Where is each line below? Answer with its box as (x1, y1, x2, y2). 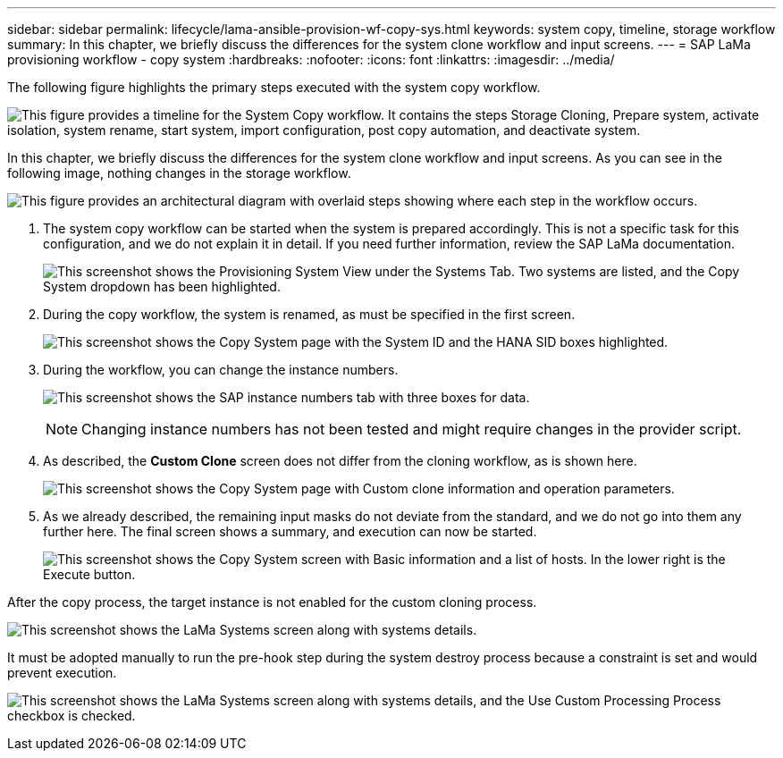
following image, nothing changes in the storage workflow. (7, 165, 351, 181)
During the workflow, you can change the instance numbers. (43, 362, 399, 377)
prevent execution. (7, 665, 117, 680)
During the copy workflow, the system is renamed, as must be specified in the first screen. (43, 307, 576, 322)
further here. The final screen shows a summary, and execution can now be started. (43, 524, 537, 539)
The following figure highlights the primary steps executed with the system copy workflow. (7, 80, 541, 95)
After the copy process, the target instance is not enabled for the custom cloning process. (7, 594, 537, 610)
